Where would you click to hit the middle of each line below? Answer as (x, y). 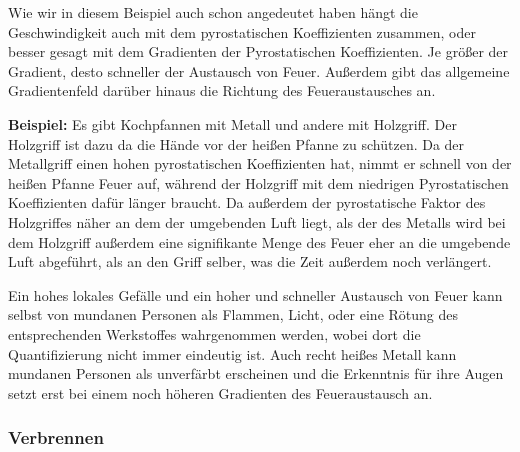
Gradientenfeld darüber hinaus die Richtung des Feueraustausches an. (222, 90)
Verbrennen (56, 437)
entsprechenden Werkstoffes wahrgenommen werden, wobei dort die (214, 333)
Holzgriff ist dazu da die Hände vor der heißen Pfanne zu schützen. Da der (236, 143)
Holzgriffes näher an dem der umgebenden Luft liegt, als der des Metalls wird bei (257, 221)
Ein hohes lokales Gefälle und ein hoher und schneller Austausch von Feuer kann (255, 294)
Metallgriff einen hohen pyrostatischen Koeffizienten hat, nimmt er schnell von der (260, 163)
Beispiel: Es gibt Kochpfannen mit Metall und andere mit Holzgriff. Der (232, 123)
